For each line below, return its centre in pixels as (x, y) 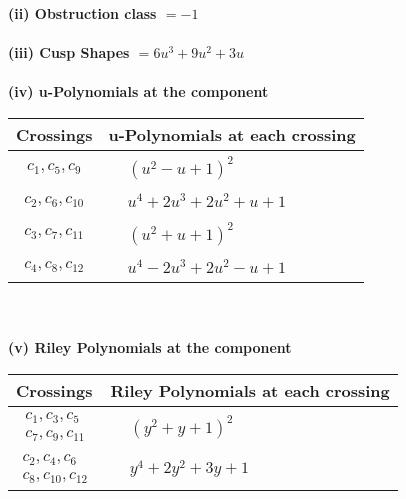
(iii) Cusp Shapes (69, 52)
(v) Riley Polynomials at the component (150, 347)
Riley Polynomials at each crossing (250, 390)
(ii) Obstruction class (82, 13)
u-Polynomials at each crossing (232, 134)
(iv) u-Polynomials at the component (138, 91)
